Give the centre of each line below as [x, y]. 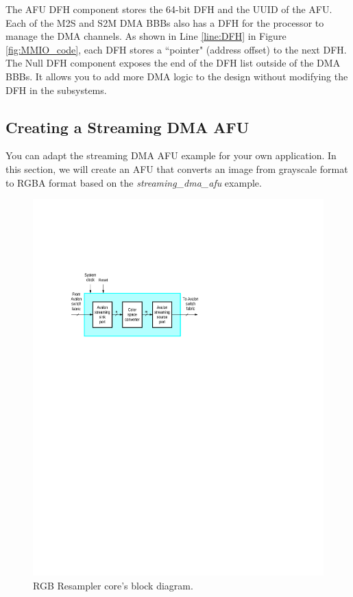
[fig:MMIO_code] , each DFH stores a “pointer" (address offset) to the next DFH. [176, 49]
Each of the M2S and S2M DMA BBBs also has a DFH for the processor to [165, 22]
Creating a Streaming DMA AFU [127, 127]
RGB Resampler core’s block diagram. [113, 585]
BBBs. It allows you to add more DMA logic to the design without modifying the [177, 76]
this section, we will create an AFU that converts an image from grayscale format [177, 168]
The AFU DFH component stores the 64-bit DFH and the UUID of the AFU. [169, 9]
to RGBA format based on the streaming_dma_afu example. [134, 182]
